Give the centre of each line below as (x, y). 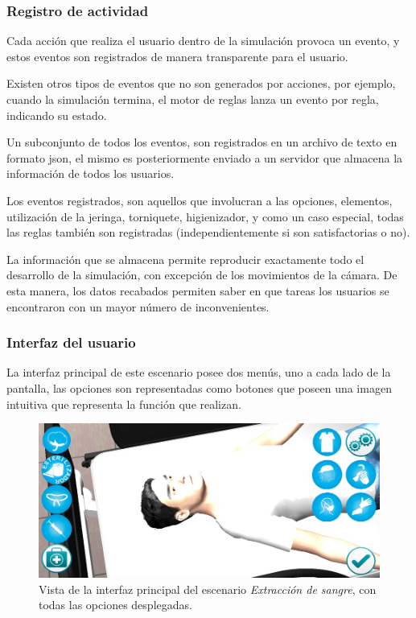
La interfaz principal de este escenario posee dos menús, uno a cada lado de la (199, 372)
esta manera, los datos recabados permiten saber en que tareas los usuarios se (198, 290)
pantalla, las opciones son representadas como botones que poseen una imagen (199, 387)
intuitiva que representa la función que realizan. (124, 404)
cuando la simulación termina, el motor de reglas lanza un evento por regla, (193, 99)
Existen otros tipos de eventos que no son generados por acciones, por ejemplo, (201, 83)
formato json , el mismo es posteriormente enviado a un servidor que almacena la (205, 157)
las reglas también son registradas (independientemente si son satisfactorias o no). (208, 232)
